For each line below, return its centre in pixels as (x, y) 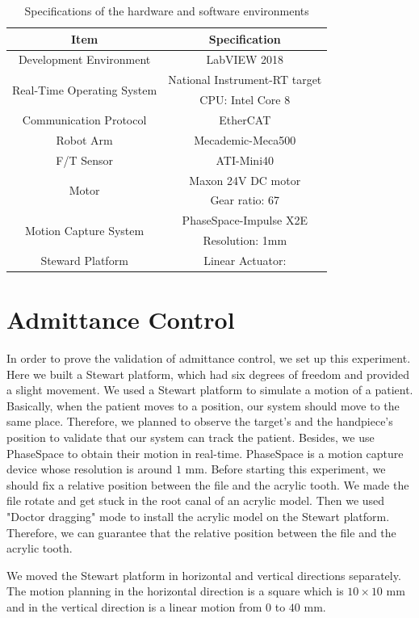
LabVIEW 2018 (245, 59)
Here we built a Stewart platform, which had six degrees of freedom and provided (208, 374)
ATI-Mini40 (245, 160)
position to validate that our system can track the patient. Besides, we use (191, 437)
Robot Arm (84, 139)
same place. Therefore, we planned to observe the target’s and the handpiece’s (200, 421)
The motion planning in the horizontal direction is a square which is (175, 591)
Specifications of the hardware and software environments (167, 11)
